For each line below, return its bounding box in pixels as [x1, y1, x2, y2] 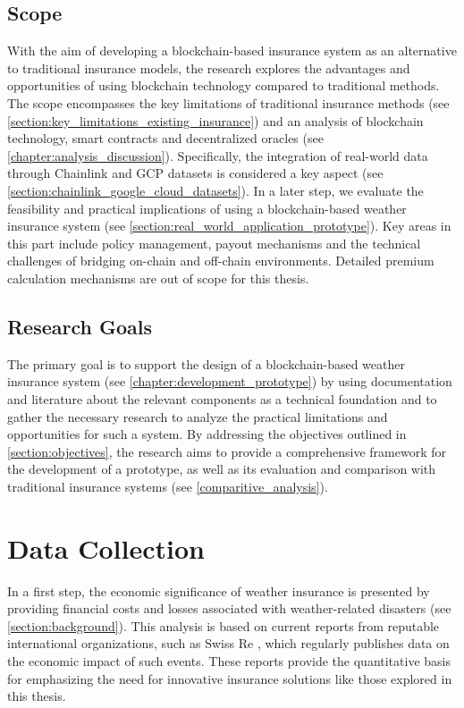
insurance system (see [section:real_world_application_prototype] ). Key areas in [7, 216, 451, 235]
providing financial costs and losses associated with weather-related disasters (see [7, 599, 451, 618]
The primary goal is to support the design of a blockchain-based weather [7, 354, 405, 373]
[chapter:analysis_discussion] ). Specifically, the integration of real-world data [7, 146, 428, 164]
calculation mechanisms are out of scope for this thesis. [7, 268, 309, 287]
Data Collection [7, 529, 205, 566]
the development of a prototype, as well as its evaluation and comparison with [7, 459, 436, 478]
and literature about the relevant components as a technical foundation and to [7, 389, 437, 408]
